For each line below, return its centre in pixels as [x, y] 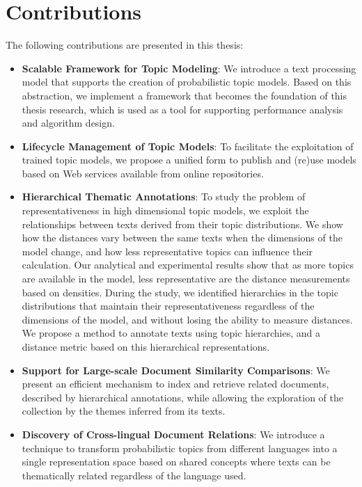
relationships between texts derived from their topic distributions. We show [182, 224]
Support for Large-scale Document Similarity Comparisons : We [176, 370]
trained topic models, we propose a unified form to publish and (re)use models [189, 160]
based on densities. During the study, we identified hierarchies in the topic [180, 292]
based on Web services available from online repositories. [143, 173]
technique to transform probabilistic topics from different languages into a [180, 448]
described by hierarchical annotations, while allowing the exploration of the [182, 397]
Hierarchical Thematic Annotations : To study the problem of [164, 197]
